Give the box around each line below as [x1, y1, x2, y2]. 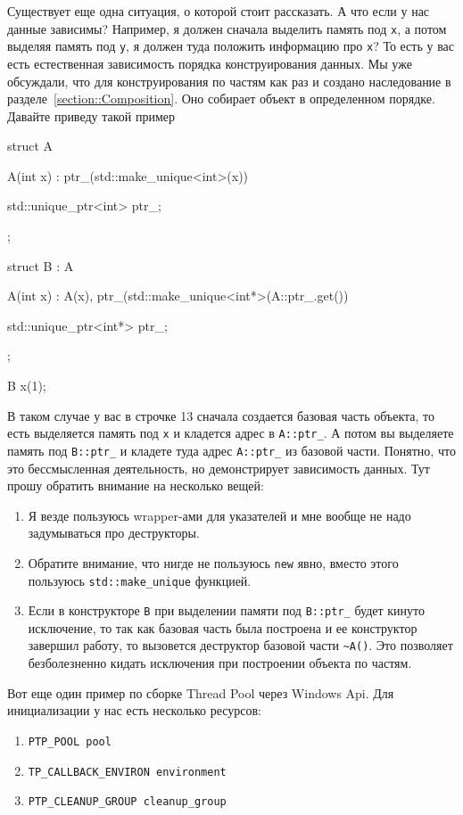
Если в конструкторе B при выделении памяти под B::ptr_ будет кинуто [28, 601, 425, 620]
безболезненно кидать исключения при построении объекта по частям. [28, 654, 412, 672]
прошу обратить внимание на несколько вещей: [7, 476, 264, 495]
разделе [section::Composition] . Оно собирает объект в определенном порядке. [7, 89, 435, 108]
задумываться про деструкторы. [28, 523, 200, 542]
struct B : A [7, 256, 74, 275]
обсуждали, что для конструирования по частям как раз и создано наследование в [7, 71, 451, 90]
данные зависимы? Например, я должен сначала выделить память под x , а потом [7, 19, 447, 37]
